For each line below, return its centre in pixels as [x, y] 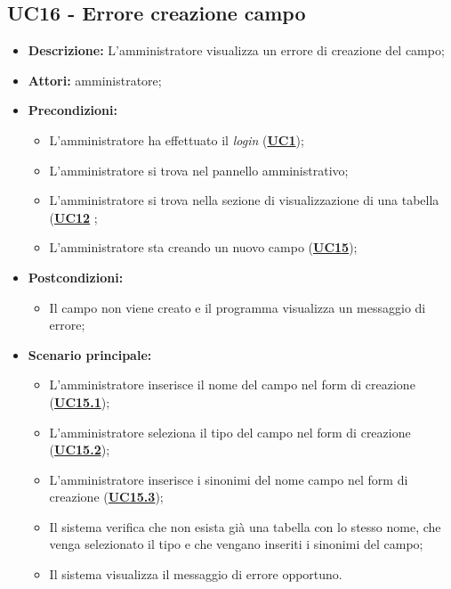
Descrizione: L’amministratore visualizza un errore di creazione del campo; [236, 50]
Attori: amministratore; [95, 80]
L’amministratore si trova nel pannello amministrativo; [199, 170]
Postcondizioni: [76, 277]
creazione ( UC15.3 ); [106, 497]
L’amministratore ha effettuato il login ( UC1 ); [177, 139]
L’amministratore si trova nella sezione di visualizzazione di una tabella [244, 200]
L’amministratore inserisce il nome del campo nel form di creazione [232, 384]
